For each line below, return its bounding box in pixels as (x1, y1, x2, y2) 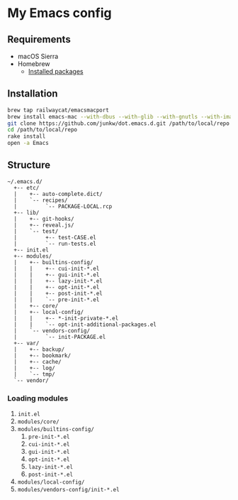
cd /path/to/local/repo (7, 126, 78, 134)
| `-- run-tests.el (13, 240, 97, 247)
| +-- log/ (13, 364, 55, 371)
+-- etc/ (13, 184, 40, 191)
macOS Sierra (17, 52, 59, 60)
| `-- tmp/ (13, 371, 55, 378)
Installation (7, 87, 58, 100)
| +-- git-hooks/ (13, 215, 74, 222)
